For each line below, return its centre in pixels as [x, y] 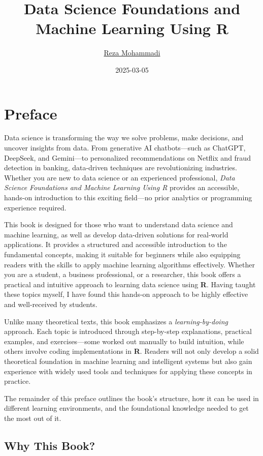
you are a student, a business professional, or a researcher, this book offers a [123, 274]
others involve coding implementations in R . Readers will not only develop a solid [131, 351]
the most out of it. [33, 418]
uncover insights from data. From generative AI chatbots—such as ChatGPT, [125, 148]
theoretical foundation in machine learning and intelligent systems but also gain [128, 361]
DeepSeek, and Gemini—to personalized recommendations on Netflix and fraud [127, 157]
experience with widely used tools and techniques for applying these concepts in [128, 371]
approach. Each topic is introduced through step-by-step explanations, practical [128, 331]
